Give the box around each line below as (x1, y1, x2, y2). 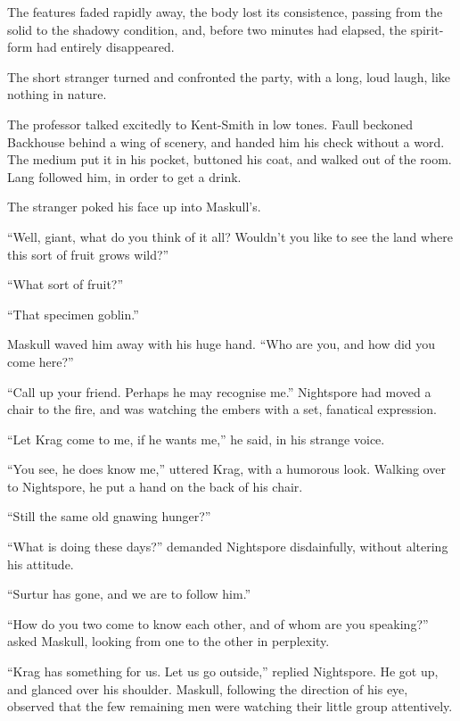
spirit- (410, 20, 444, 38)
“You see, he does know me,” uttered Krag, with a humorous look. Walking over (7, 460, 446, 478)
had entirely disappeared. (37, 37, 175, 56)
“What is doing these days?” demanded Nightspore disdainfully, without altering (7, 537, 448, 556)
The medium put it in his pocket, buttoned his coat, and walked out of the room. (7, 150, 452, 169)
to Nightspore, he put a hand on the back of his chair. (7, 477, 303, 495)
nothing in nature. (7, 85, 107, 104)
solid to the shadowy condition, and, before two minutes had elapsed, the (7, 20, 407, 38)
